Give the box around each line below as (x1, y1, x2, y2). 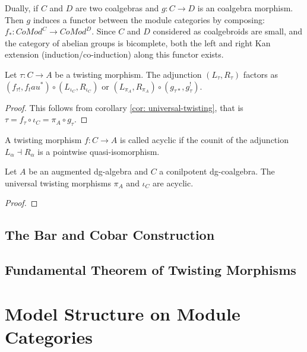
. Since (91, 25, 116, 37)
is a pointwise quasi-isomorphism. (37, 145, 160, 157)
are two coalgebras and (75, 2, 159, 14)
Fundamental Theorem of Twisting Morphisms (5, 261, 296, 279)
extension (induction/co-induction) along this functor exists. (5, 48, 224, 61)
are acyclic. (153, 176, 194, 189)
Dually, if (5, 2, 39, 14)
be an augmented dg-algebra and (29, 165, 148, 177)
